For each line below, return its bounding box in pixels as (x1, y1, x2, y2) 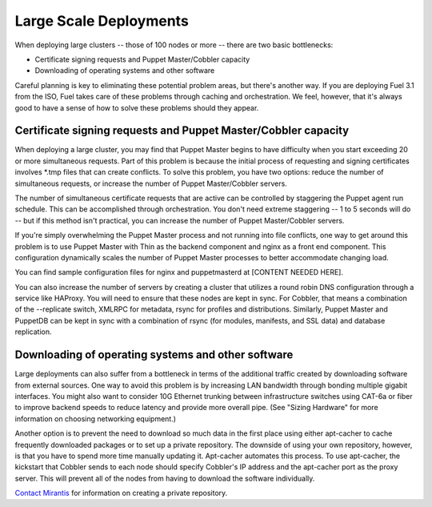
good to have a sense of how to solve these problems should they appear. (14, 103, 259, 112)
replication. (14, 327, 52, 336)
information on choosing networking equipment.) (14, 413, 176, 424)
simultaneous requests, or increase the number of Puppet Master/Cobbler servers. (14, 179, 287, 188)
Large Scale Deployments (14, 12, 190, 30)
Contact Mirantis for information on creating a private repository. (14, 489, 228, 498)
